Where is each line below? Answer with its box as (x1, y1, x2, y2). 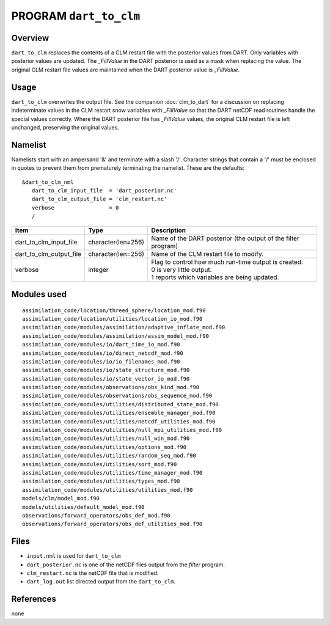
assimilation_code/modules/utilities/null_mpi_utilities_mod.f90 (22, 426, 222, 434)
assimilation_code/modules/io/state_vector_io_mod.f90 (22, 375, 190, 382)
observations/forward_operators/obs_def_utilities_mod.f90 (22, 521, 203, 528)
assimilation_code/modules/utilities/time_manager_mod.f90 (22, 469, 203, 476)
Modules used (11, 289, 67, 299)
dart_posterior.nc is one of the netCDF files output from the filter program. (26, 561, 226, 568)
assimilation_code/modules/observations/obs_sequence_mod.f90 (22, 392, 213, 400)
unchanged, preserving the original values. (11, 123, 119, 131)
